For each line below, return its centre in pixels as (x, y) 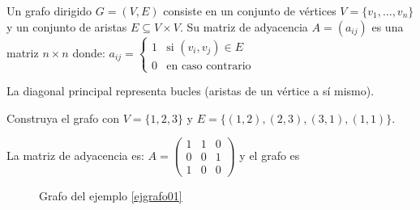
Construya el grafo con (63, 118)
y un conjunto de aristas (67, 26)
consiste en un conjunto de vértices (250, 10)
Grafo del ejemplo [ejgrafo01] (111, 195)
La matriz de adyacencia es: (75, 155)
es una (388, 26)
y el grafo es (270, 155)
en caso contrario (209, 66)
